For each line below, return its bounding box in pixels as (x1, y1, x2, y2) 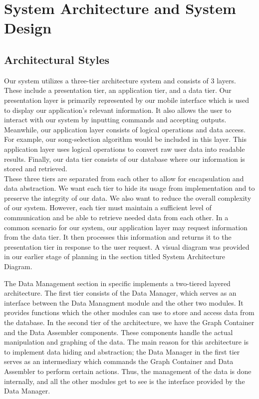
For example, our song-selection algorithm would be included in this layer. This (4, 134, 247, 144)
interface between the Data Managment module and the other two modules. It (4, 297, 244, 308)
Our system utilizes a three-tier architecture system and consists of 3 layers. (4, 75, 236, 85)
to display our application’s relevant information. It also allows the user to (4, 104, 232, 115)
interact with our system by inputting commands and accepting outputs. (4, 114, 227, 125)
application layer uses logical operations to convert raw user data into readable (4, 143, 245, 154)
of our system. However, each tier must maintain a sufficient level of (4, 202, 212, 213)
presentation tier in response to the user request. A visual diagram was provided (4, 241, 250, 252)
